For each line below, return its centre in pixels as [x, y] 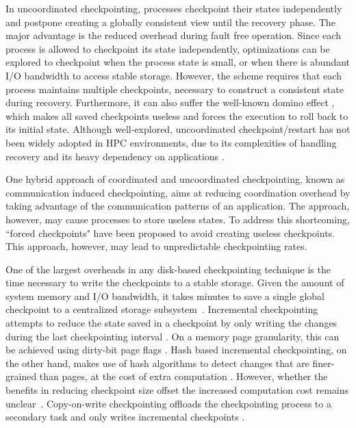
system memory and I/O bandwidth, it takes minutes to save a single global [165, 295]
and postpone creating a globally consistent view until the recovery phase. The [170, 22]
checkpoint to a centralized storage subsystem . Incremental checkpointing [162, 309]
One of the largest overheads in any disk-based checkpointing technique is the [168, 269]
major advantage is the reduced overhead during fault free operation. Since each [173, 35]
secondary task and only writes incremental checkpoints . [125, 417]
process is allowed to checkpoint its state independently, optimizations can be [168, 48]
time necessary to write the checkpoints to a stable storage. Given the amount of [175, 282]
